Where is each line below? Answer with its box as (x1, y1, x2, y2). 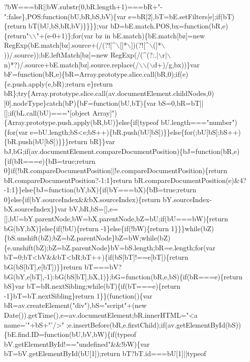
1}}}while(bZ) (171, 223, 214, 233)
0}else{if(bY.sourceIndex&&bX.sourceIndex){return (4, 194, 161, 204)
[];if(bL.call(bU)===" (4, 107, 70, 118)
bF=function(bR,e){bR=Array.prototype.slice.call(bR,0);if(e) (4, 69, 188, 79)
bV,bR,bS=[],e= (69, 204, 118, 214)
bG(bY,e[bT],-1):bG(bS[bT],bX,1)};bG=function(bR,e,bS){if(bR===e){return (4, 271, 243, 281)
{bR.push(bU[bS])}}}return (4, 136, 88, 147)
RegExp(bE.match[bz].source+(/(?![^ (4, 40, 116, 50)
